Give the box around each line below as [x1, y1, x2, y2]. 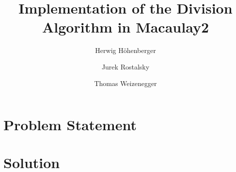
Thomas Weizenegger [94, 78, 157, 88]
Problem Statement [3, 115, 137, 135]
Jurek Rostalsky [101, 61, 150, 71]
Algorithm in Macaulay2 [42, 17, 209, 37]
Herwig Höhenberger [95, 45, 156, 55]
